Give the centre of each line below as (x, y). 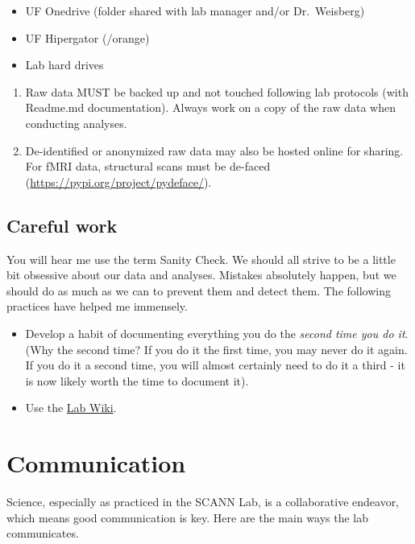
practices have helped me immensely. (97, 306)
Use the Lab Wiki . (71, 408)
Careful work (62, 225)
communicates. (43, 533)
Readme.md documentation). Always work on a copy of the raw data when (211, 107)
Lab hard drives (64, 65)
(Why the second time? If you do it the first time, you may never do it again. (216, 349)
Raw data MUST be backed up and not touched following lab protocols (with (217, 91)
